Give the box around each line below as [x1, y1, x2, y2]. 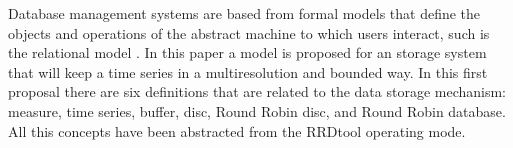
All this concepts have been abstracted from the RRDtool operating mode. [8, 120, 466, 141]
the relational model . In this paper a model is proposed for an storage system [8, 42, 487, 63]
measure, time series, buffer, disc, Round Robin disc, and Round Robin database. [8, 100, 506, 121]
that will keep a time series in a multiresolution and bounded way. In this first [8, 61, 488, 82]
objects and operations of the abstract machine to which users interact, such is [8, 22, 490, 43]
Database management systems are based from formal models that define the [8, 3, 481, 23]
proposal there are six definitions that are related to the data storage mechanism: [8, 81, 506, 102]
